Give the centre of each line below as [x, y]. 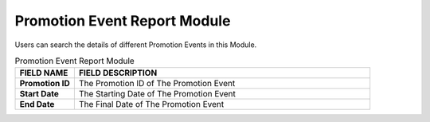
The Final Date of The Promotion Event [151, 104]
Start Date [39, 94]
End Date [37, 104]
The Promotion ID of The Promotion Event [157, 84]
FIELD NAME [44, 73]
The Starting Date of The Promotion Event [157, 94]
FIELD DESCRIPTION [118, 73]
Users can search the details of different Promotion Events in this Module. [136, 45]
